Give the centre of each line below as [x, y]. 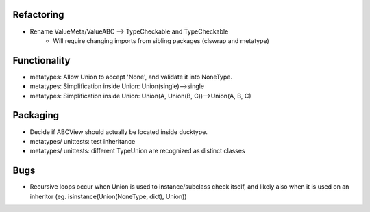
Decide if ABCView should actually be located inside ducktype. [119, 132]
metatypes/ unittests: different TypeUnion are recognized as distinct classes [137, 151]
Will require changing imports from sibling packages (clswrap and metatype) [161, 40]
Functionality [41, 61]
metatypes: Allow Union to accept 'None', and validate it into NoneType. [131, 77]
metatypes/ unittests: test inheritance [83, 141]
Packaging [36, 115]
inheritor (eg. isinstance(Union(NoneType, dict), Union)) [108, 196]
